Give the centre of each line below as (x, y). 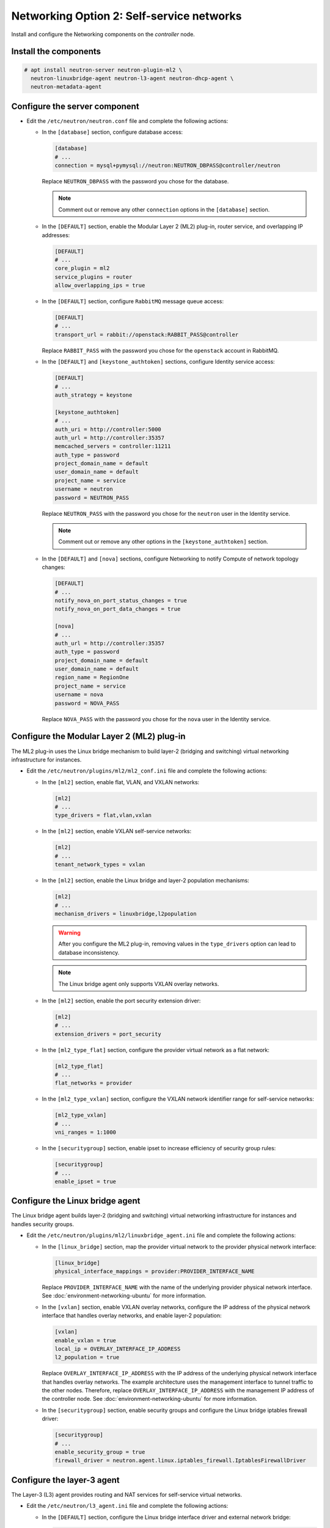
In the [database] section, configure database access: (112, 132)
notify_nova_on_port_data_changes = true (118, 609)
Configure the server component (75, 106)
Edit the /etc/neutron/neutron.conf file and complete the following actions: (127, 121)
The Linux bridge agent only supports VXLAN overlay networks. (139, 983)
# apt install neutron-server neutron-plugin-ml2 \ (103, 70)
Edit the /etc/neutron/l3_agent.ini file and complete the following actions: (127, 1506)
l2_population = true (87, 1357)
